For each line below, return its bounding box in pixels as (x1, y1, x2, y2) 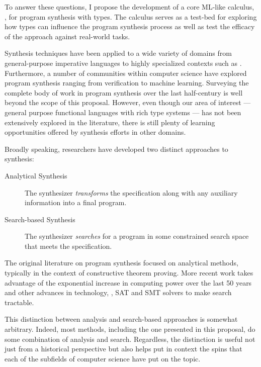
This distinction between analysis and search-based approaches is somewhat (5, 314, 238, 324)
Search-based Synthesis (5, 214, 75, 224)
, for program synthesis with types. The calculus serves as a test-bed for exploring (5, 11, 257, 22)
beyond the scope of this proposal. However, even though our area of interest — (5, 97, 251, 108)
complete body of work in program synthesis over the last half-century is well (5, 87, 243, 98)
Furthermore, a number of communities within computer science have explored (5, 67, 247, 78)
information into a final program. (25, 197, 127, 208)
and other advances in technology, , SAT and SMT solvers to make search (5, 287, 232, 298)
